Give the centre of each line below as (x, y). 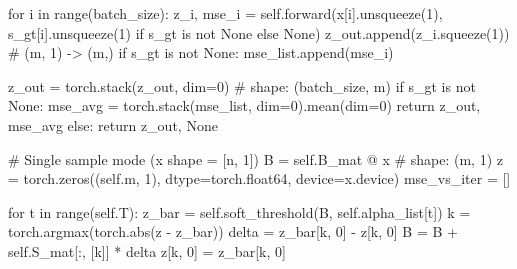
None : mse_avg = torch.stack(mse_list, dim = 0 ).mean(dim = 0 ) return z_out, (244, 105)
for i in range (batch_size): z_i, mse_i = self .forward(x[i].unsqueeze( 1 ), (225, 13)
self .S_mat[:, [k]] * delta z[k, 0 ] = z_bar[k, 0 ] (147, 250)
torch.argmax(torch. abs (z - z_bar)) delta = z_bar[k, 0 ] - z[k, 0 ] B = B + (233, 231)
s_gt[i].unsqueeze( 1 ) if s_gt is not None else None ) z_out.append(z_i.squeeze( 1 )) (259, 32)
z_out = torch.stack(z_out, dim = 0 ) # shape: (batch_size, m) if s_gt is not (242, 85)
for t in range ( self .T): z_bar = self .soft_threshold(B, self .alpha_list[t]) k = (239, 211)
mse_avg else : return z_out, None (113, 124)
